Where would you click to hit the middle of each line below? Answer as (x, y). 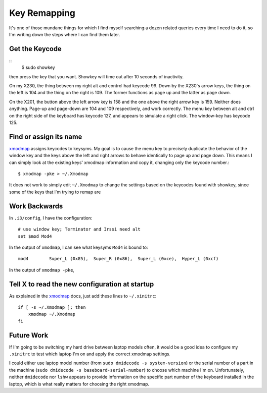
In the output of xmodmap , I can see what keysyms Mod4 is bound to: (79, 247)
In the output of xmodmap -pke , (42, 270)
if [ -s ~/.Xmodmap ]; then (52, 307)
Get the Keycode (35, 49)
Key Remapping (42, 13)
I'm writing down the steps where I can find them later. (65, 34)
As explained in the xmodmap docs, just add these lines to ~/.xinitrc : (83, 296)
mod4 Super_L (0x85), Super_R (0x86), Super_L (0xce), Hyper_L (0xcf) (118, 259)
